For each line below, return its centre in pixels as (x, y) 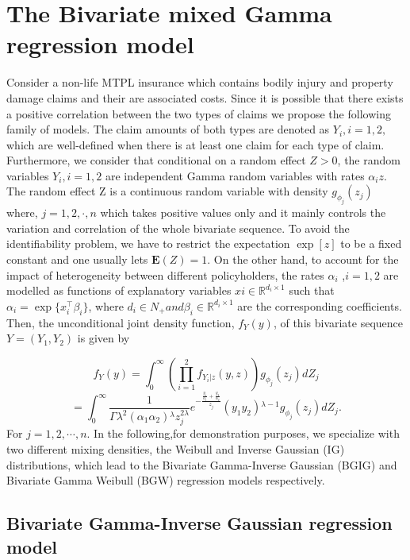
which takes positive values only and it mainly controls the (243, 212)
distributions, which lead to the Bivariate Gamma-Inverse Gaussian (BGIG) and (202, 464)
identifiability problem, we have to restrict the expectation (148, 243)
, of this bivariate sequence (338, 322)
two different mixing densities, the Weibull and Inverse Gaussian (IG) (176, 449)
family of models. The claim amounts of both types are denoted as (168, 129)
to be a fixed (371, 243)
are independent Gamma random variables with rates (235, 175)
